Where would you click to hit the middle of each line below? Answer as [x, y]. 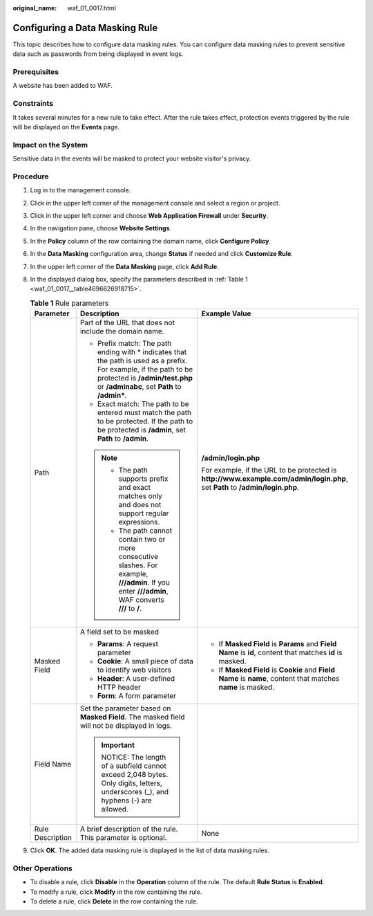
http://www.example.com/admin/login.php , [275, 479]
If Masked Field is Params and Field [278, 644]
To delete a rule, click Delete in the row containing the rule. [114, 901]
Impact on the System [50, 145]
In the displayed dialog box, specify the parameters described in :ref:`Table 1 [139, 279]
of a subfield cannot [134, 766]
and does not [140, 505]
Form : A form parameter [136, 696]
